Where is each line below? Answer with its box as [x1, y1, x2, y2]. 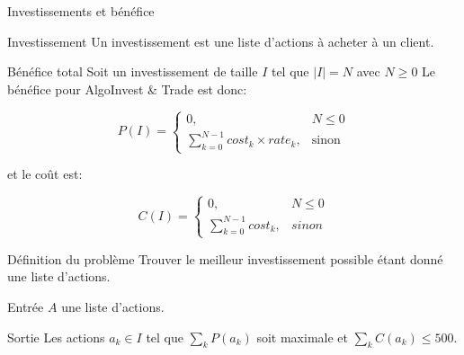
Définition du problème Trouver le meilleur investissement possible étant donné [7, 249, 443, 268]
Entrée [7, 297, 44, 315]
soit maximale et [256, 327, 348, 346]
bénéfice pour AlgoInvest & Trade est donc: [7, 79, 247, 98]
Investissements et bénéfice [7, 2, 155, 20]
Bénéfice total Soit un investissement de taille [7, 62, 258, 81]
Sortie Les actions [7, 327, 105, 346]
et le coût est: [7, 164, 83, 183]
